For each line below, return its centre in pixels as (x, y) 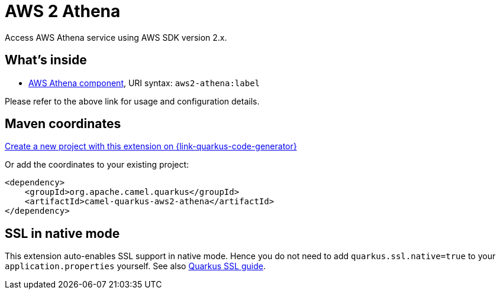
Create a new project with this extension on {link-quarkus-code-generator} (151, 146)
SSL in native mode (62, 233)
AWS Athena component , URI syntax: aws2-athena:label (144, 83)
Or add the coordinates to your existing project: (97, 165)
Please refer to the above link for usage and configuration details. (132, 101)
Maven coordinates (63, 124)
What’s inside (46, 60)
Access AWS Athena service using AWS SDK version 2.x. (116, 37)
